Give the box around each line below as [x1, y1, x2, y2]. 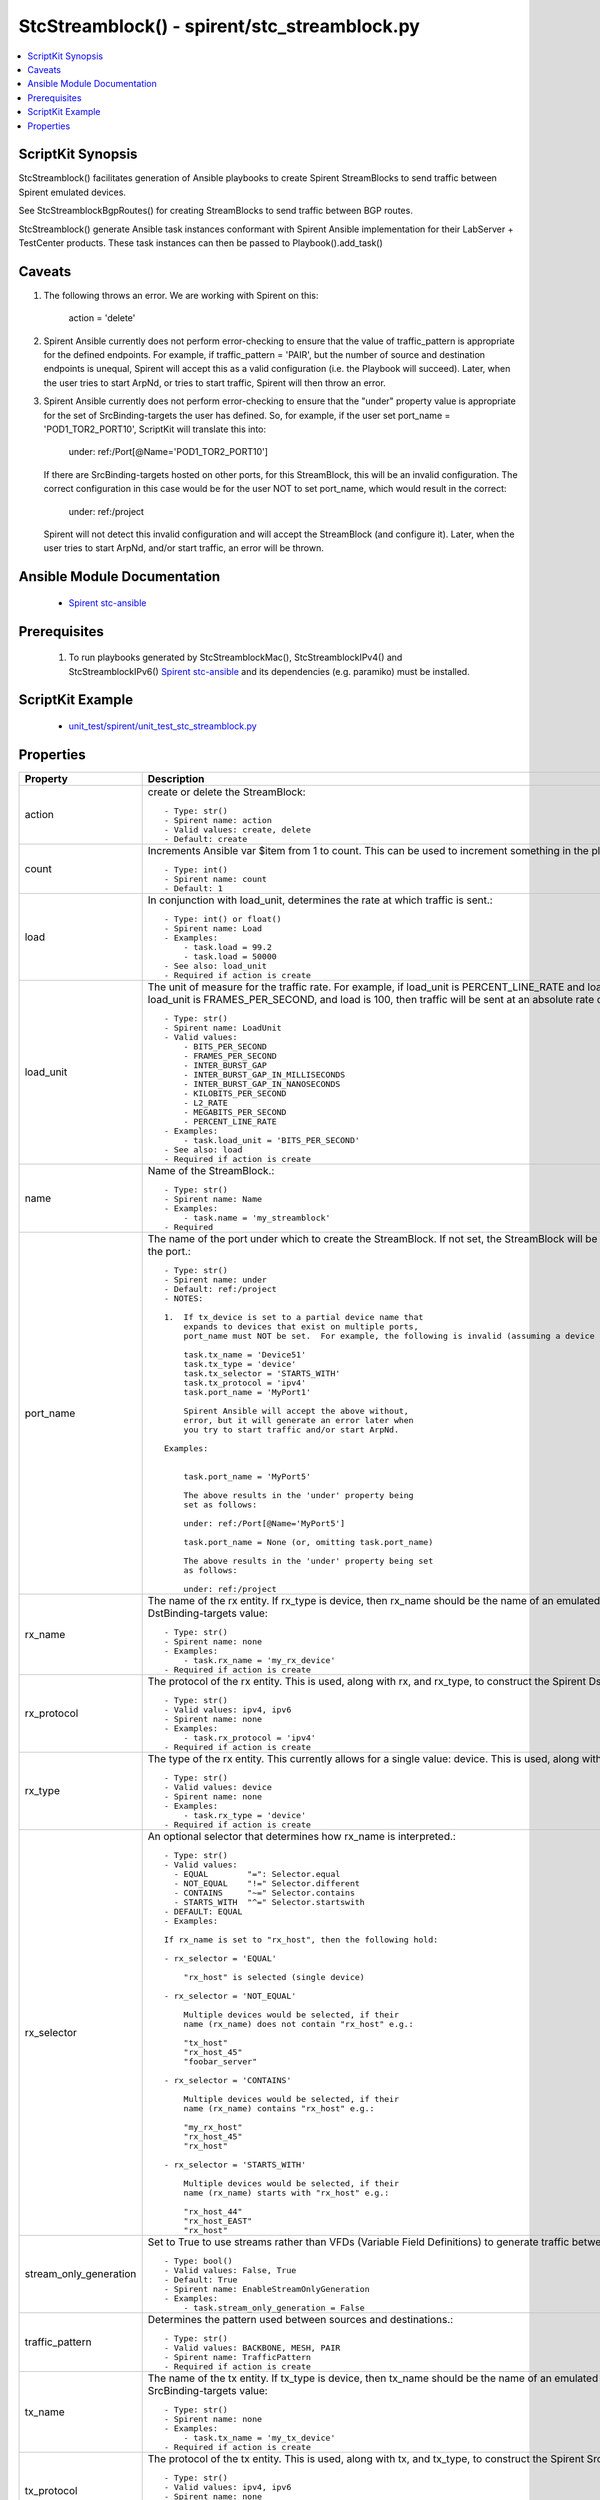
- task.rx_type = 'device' [183, 1810, 307, 1820]
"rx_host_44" [183, 2206, 243, 2217]
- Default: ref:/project [163, 1283, 277, 1294]
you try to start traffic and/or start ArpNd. [183, 1424, 400, 1435]
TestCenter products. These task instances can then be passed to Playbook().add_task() [18, 236, 384, 249]
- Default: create [163, 833, 248, 844]
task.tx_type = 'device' [183, 1358, 297, 1369]
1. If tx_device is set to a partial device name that [163, 1311, 424, 1322]
